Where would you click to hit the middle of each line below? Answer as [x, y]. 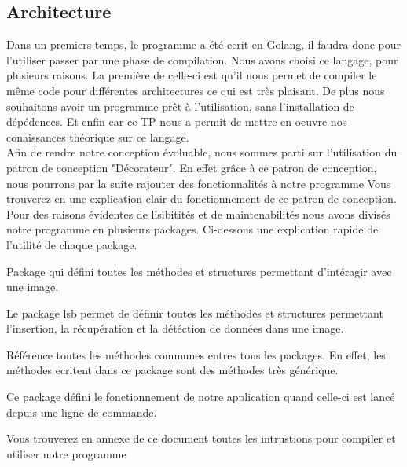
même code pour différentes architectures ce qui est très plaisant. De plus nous [196, 90]
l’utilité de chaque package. [72, 244]
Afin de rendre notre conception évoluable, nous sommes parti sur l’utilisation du [202, 152]
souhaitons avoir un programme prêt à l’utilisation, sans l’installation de [180, 106]
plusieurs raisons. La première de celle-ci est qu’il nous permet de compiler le [192, 75]
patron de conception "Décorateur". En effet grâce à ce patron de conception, [192, 167]
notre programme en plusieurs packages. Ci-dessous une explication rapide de [192, 229]
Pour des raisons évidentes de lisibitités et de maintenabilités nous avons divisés [198, 213]
